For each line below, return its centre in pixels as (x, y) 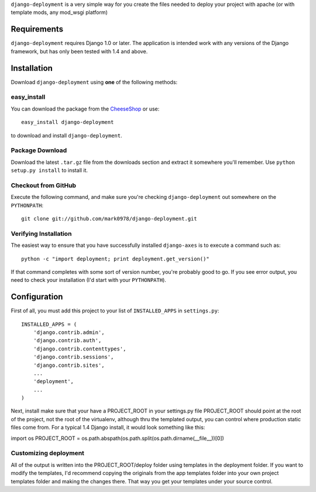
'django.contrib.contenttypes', (80, 349)
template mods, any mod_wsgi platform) (59, 12)
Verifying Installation (41, 233)
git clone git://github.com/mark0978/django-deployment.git (109, 219)
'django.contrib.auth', (67, 340)
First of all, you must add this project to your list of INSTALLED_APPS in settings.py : (115, 311)
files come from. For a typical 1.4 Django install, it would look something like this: (108, 428)
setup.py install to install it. (49, 170)
